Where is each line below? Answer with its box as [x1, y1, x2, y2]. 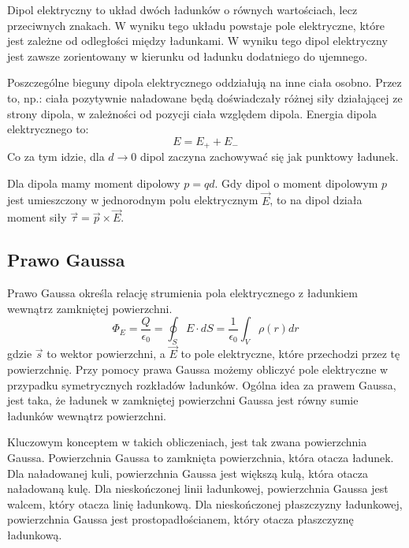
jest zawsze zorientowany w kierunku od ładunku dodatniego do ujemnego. [7, 47, 368, 64]
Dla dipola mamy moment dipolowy [7, 174, 180, 191]
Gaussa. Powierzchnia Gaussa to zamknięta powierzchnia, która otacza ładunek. [7, 449, 394, 465]
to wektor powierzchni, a [46, 345, 165, 362]
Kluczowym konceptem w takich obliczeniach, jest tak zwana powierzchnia [7, 434, 367, 450]
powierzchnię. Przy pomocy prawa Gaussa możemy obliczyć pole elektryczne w [7, 361, 389, 378]
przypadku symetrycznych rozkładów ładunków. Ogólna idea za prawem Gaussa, [7, 376, 396, 393]
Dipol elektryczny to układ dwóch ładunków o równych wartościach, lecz [7, 2, 358, 17]
